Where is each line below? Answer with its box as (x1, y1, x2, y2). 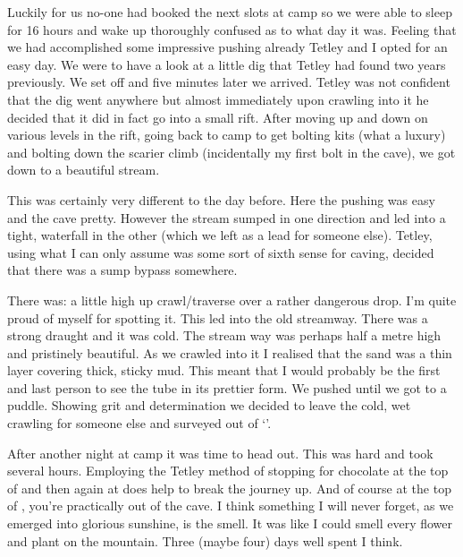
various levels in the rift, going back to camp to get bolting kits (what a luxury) (7, 125, 446, 144)
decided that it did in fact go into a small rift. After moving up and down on (7, 107, 428, 126)
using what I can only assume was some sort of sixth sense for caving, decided (7, 243, 434, 261)
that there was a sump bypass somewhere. (7, 261, 238, 279)
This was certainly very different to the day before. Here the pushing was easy (7, 190, 435, 209)
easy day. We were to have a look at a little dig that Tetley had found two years (7, 55, 446, 73)
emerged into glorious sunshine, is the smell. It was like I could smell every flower (7, 514, 453, 533)
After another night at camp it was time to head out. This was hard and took (7, 443, 434, 462)
